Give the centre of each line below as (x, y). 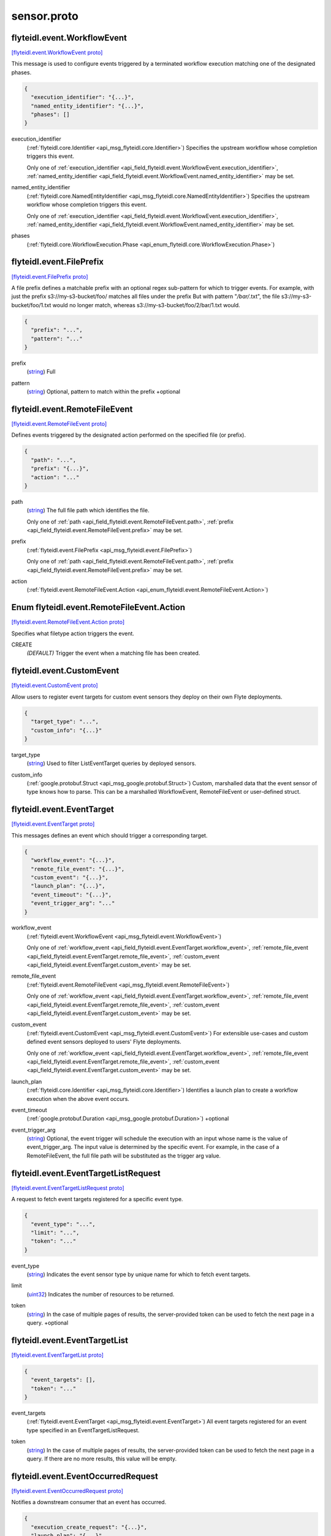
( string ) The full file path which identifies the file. (88, 511)
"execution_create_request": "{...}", (89, 1527)
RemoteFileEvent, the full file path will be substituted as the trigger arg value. (124, 1156)
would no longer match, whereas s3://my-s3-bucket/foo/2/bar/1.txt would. (146, 305)
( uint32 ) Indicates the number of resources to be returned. (101, 1294)
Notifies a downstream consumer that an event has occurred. (89, 1502)
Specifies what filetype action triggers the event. (73, 633)
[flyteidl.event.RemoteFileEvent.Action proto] (68, 622)
